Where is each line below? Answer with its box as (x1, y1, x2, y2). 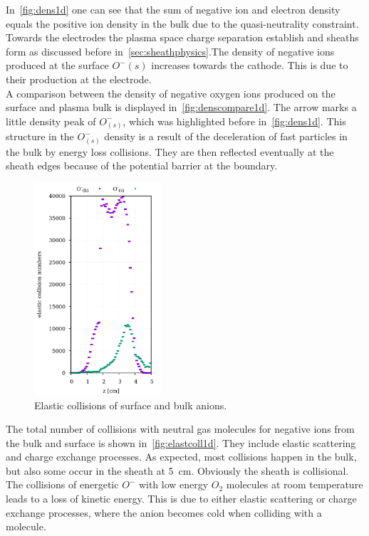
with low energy (138, 477, 209, 492)
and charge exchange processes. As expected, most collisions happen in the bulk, (6, 449, 357, 464)
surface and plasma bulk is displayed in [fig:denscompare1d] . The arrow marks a (6, 100, 357, 115)
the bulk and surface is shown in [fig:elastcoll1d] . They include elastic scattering (6, 435, 356, 450)
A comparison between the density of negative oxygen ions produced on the (6, 85, 336, 100)
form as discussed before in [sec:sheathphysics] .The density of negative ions (6, 43, 335, 58)
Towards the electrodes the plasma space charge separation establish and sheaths (6, 30, 359, 45)
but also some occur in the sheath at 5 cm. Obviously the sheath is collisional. (6, 463, 349, 478)
